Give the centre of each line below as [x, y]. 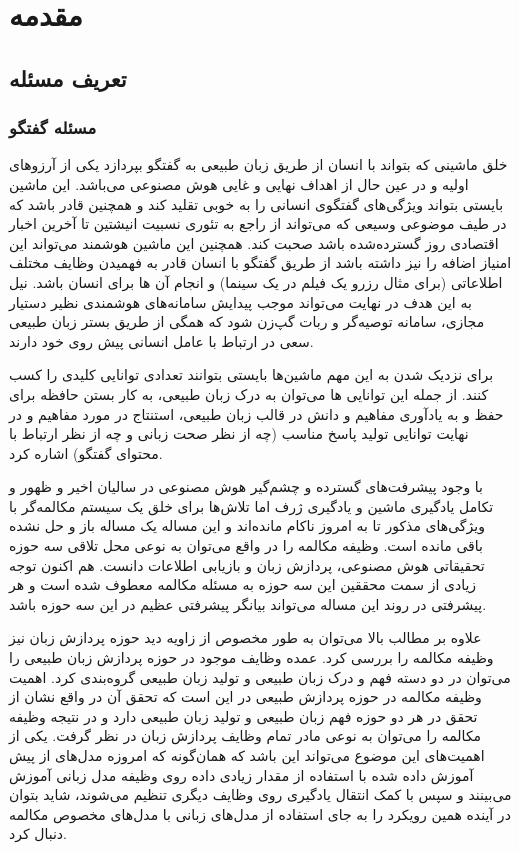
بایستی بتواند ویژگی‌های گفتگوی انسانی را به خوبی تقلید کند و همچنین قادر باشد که [256, 203]
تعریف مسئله [68, 77]
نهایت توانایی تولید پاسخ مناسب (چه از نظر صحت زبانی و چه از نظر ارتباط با [239, 433]
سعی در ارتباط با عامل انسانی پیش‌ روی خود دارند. [161, 340]
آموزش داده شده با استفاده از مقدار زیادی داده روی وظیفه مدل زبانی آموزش [241, 774]
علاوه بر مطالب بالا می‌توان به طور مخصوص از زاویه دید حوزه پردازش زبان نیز [245, 637]
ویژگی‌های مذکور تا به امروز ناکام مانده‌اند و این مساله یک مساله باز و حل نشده [247, 525]
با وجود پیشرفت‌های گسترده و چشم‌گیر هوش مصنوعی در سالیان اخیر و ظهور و [246, 486]
